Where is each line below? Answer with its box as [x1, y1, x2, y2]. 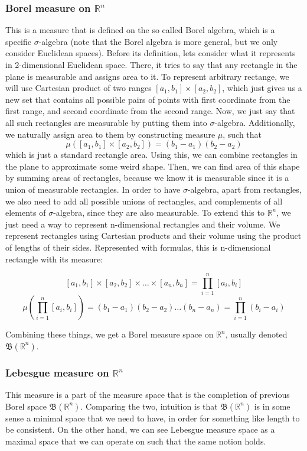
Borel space [5, 400, 47, 412]
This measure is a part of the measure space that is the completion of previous [5, 388, 290, 401]
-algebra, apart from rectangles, [187, 183, 302, 195]
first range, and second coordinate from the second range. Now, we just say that [5, 105, 295, 117]
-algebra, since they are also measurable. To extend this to [53, 206, 264, 219]
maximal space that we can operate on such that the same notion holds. [5, 434, 266, 447]
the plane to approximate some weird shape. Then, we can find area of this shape [5, 160, 300, 172]
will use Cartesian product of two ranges [5, 82, 152, 94]
